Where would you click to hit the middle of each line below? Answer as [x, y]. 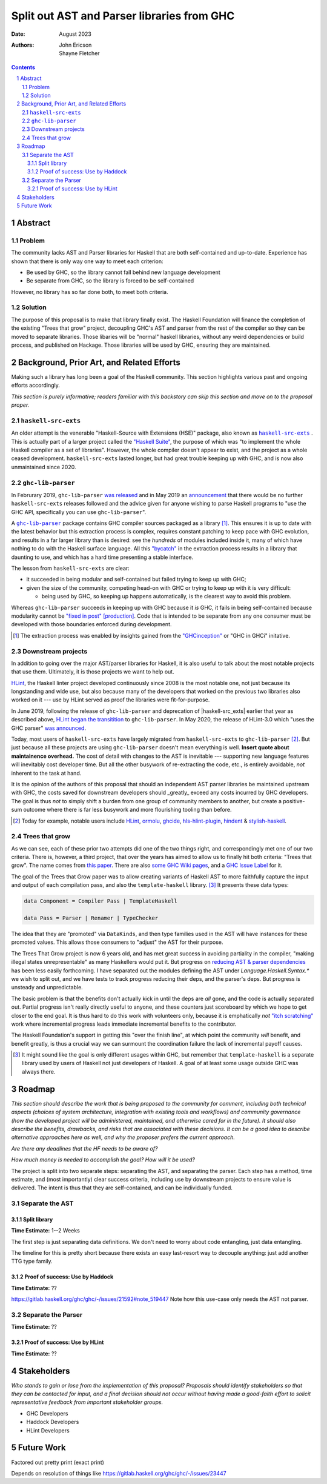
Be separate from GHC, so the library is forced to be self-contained [110, 281]
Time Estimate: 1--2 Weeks [45, 1231]
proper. [20, 405]
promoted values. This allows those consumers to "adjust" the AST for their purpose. [117, 942]
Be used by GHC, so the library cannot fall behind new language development [123, 272]
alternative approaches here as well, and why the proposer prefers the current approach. [123, 1137]
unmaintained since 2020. [44, 467]
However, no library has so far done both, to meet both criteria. [90, 292]
